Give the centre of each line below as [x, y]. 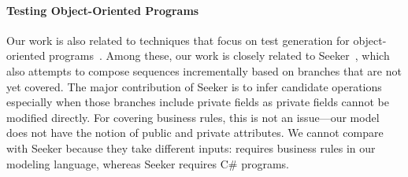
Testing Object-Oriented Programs [103, 10]
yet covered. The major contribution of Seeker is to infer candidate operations [194, 86]
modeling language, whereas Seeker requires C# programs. [148, 163]
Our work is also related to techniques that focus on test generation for [178, 40]
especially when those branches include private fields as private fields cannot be [198, 102]
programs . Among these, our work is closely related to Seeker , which [219, 55]
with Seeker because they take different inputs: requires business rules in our [191, 147]
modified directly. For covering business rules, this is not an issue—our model [193, 117]
